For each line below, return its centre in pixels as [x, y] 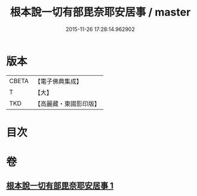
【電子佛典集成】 [58, 81]
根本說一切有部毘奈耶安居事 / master [100, 12]
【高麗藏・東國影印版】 [67, 103]
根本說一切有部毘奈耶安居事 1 [60, 186]
